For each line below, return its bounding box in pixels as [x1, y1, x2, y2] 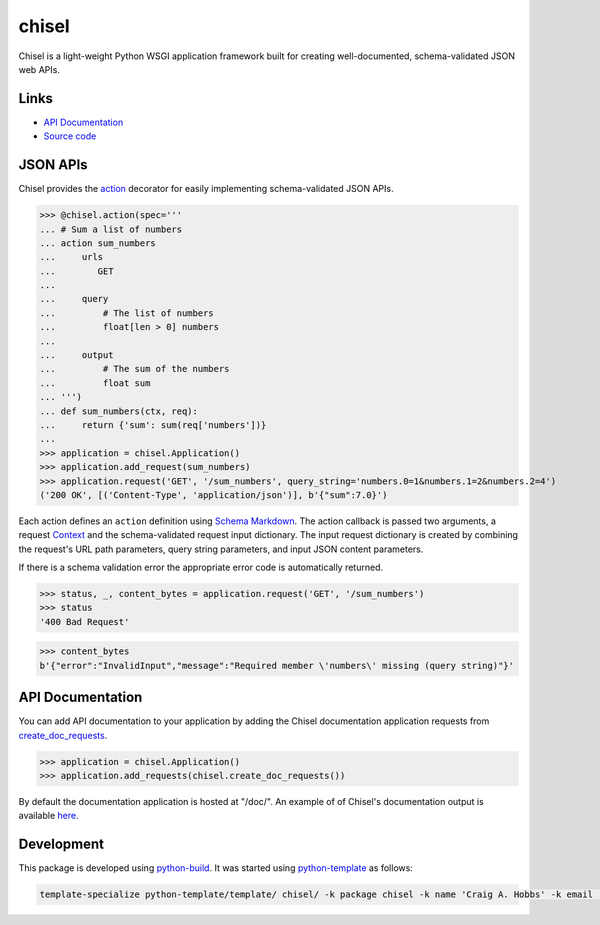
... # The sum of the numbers [39, 363, 230, 375]
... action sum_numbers [39, 237, 157, 249]
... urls [39, 251, 104, 263]
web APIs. [18, 63, 60, 75]
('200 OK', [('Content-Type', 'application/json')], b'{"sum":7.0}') [39, 489, 388, 500]
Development [18, 836, 105, 853]
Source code [43, 130, 97, 142]
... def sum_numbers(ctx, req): [39, 405, 199, 417]
